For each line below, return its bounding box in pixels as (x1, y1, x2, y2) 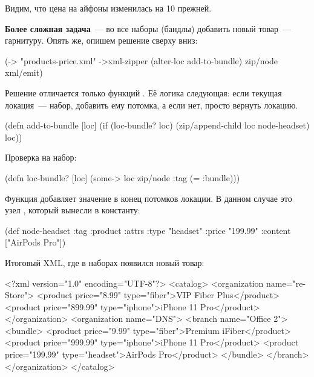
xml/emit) (5, 66, 43, 79)
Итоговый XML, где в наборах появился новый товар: (5, 256, 204, 269)
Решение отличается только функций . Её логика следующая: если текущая (5, 86, 282, 99)
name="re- (266, 276, 306, 289)
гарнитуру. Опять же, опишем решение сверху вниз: (5, 34, 198, 47)
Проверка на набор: (5, 151, 77, 164)
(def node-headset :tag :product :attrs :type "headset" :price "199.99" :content (5, 224, 291, 236)
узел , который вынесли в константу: (5, 204, 140, 216)
